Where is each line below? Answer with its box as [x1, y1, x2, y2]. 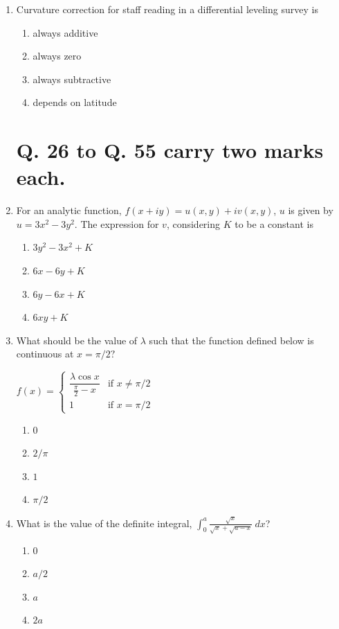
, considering [166, 216, 221, 231]
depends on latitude [33, 95, 117, 109]
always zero [33, 48, 82, 63]
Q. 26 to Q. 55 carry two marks [16, 136, 324, 164]
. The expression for [74, 216, 159, 231]
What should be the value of [16, 333, 138, 347]
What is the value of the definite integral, [16, 515, 192, 530]
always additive [33, 25, 98, 39]
